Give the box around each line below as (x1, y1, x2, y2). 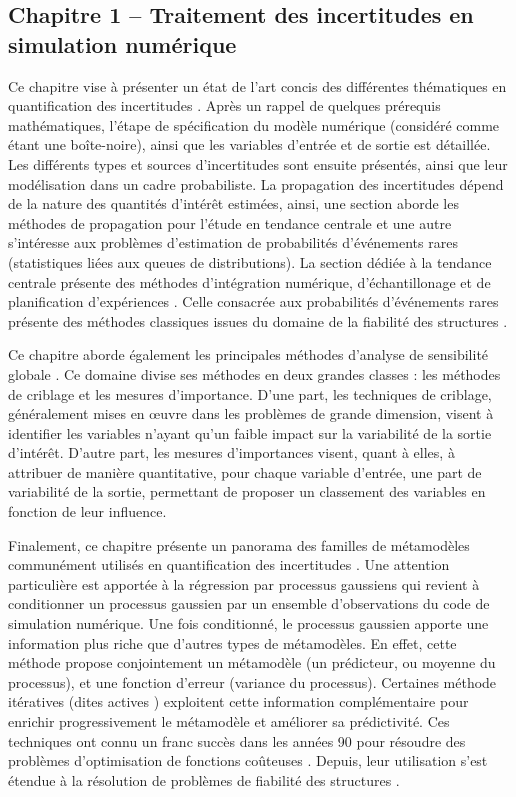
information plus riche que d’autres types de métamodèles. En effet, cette (8, 632, 457, 653)
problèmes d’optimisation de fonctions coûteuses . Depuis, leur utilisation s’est (8, 750, 488, 771)
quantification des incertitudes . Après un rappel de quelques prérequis (8, 95, 441, 116)
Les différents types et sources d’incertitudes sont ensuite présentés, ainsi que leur (8, 153, 508, 174)
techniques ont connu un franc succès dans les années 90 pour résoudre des (8, 730, 466, 751)
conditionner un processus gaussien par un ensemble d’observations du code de (8, 593, 490, 614)
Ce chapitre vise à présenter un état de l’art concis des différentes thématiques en (8, 75, 507, 96)
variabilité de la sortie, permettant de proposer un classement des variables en (8, 481, 486, 502)
